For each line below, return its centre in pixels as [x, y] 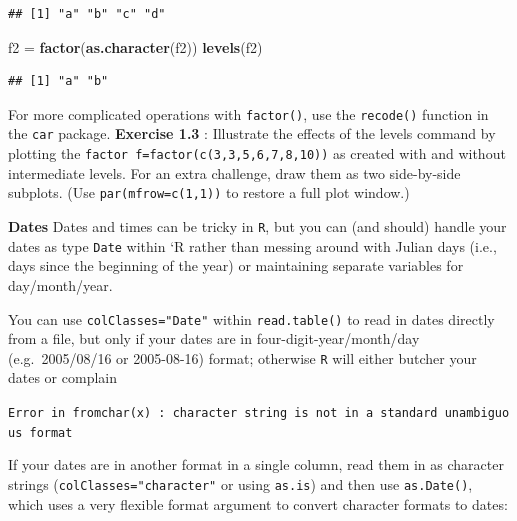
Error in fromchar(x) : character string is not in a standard [223, 413]
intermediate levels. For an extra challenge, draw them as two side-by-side [234, 172]
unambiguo [477, 413]
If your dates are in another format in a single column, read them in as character [256, 464]
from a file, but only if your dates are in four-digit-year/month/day [214, 338]
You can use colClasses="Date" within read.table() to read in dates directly [251, 318]
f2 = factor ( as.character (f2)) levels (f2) [135, 46]
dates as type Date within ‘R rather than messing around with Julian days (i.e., [252, 245]
